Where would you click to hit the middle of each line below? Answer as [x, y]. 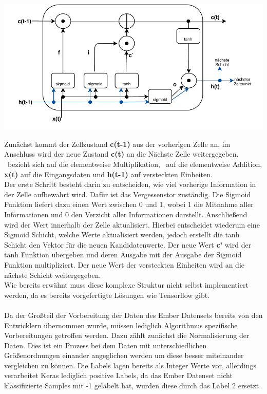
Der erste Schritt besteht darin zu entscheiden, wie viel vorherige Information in [130, 184]
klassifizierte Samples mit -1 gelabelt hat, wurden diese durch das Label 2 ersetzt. [133, 386]
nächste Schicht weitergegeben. [53, 275]
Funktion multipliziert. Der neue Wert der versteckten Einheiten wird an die [124, 264]
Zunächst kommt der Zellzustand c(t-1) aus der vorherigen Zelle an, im [117, 144]
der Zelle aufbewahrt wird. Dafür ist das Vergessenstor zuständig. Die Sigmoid [128, 194]
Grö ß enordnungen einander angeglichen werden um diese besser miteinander [124, 355]
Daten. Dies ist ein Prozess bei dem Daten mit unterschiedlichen [106, 345]
